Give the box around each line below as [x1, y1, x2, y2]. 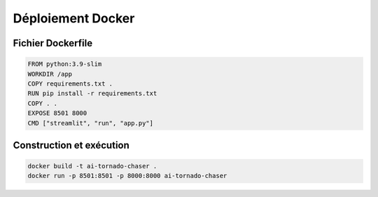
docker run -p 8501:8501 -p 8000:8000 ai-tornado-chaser [27, 172, 227, 180]
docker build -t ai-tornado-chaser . [27, 162, 157, 170]
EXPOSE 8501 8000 [27, 109, 87, 117]
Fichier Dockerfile [13, 37, 93, 49]
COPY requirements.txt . [27, 79, 113, 88]
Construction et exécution [13, 139, 129, 151]
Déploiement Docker [13, 11, 135, 26]
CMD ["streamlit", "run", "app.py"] [27, 119, 154, 127]
